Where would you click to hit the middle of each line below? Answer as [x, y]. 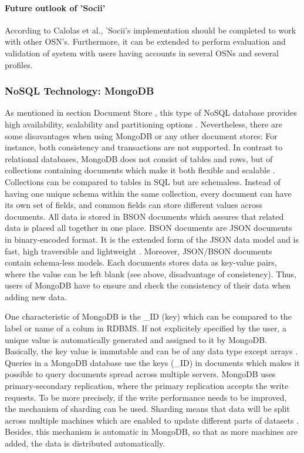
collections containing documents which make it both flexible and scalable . [140, 170]
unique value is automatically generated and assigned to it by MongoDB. [136, 339]
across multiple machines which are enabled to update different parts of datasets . [152, 420]
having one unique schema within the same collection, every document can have [148, 193]
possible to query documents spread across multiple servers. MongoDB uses [140, 374]
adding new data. [36, 296]
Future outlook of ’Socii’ [55, 7]
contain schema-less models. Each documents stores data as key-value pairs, [141, 262]
